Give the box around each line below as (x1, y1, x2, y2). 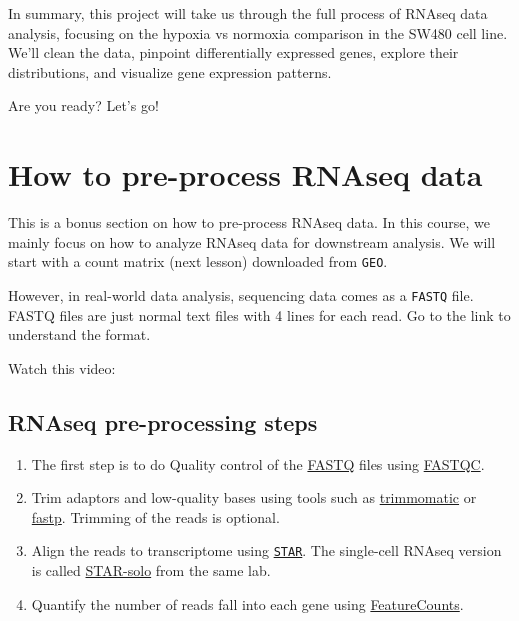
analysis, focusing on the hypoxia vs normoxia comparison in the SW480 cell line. (8, 22, 508, 43)
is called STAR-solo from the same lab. (31, 560, 271, 581)
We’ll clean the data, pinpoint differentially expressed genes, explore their (8, 42, 459, 63)
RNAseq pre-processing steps (8, 406, 318, 437)
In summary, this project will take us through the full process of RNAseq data (8, 3, 488, 23)
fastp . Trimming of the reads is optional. (31, 506, 280, 527)
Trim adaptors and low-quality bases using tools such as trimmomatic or (31, 487, 477, 508)
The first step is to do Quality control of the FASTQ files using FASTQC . (31, 453, 485, 474)
